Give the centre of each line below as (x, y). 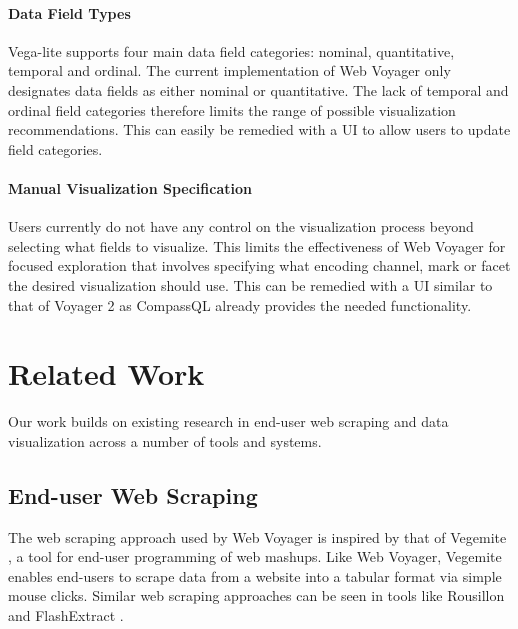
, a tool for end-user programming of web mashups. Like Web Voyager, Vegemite (255, 556)
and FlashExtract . (66, 615)
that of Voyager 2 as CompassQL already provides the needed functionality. (240, 304)
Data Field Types (69, 12)
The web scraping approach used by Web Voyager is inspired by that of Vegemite (257, 536)
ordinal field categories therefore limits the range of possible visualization (232, 109)
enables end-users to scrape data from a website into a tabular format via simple (255, 575)
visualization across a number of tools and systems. (165, 440)
